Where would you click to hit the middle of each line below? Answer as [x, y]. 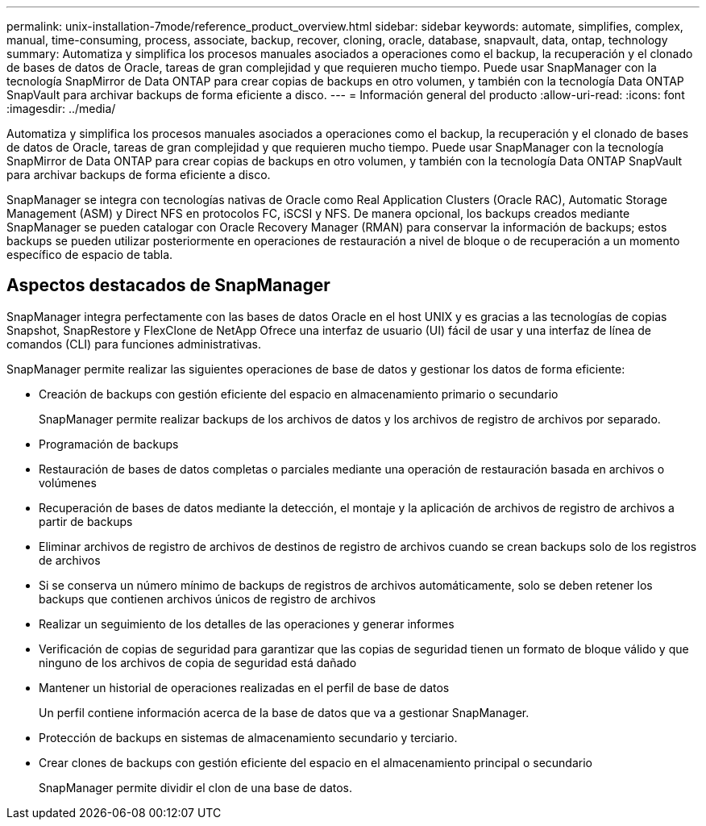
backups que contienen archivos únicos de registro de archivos [208, 599]
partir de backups [86, 521]
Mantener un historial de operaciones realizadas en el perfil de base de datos [244, 687]
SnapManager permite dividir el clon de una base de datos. [196, 787]
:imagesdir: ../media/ [61, 108]
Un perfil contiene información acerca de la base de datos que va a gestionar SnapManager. [284, 712]
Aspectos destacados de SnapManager [168, 286]
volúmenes [68, 482]
